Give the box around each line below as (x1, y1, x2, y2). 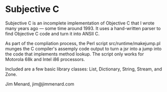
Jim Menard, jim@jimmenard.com (5, 81, 74, 87)
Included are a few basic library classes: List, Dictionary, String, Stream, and (5, 66, 162, 72)
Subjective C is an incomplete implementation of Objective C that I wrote (5, 20, 155, 26)
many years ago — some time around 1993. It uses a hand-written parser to (5, 25, 161, 31)
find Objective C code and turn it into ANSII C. (5, 30, 100, 36)
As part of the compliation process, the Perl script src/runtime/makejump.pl (5, 40, 161, 46)
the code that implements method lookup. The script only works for (5, 51, 144, 57)
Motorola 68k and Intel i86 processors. (5, 56, 85, 62)
